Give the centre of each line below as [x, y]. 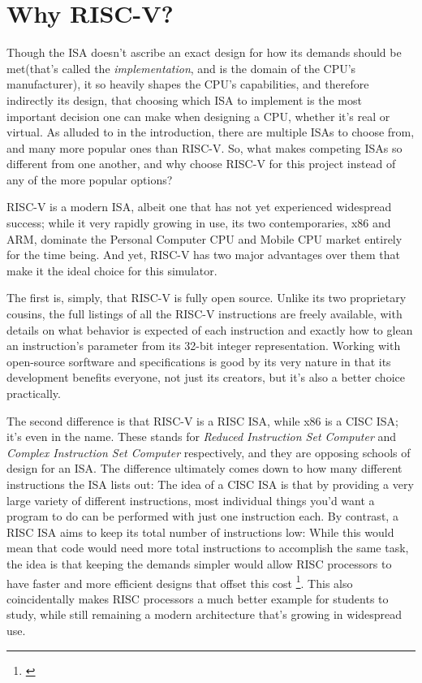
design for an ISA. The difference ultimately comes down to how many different [205, 468]
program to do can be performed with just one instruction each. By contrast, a [202, 516]
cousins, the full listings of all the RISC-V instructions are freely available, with [205, 314]
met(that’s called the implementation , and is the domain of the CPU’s [181, 68]
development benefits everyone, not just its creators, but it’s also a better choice [206, 377]
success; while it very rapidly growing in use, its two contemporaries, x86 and [199, 223]
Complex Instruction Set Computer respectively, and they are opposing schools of [209, 452]
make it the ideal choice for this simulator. [112, 270]
